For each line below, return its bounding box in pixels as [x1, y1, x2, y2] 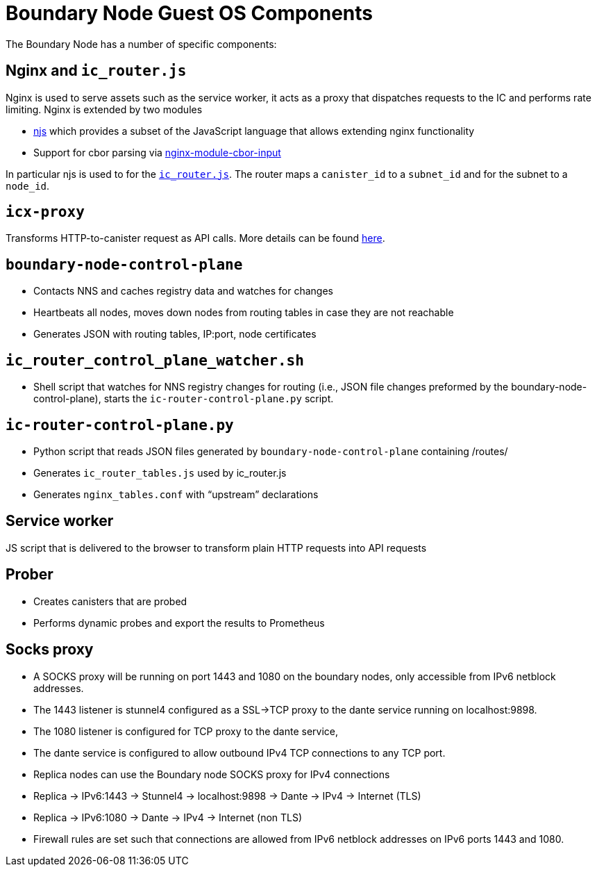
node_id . [6, 179, 50, 192]
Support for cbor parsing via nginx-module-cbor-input [33, 146, 281, 158]
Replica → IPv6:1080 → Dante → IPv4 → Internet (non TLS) [33, 811, 303, 823]
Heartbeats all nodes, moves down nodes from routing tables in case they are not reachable [33, 306, 454, 319]
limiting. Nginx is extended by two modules [6, 103, 203, 115]
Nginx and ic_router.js [6, 62, 187, 80]
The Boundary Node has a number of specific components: [6, 38, 277, 50]
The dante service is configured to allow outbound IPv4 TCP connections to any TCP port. [33, 746, 446, 759]
